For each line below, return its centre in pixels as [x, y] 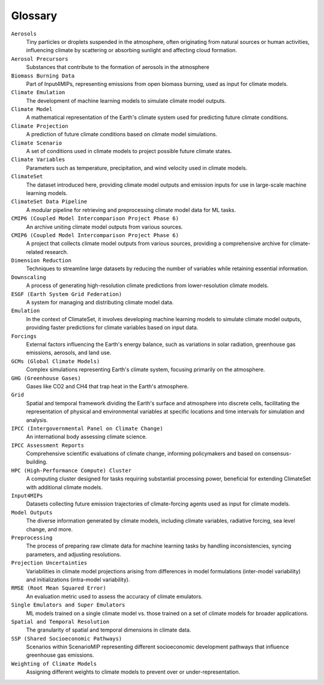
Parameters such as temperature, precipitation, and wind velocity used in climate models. [137, 167]
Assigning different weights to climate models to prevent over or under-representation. [133, 672]
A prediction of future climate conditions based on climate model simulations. [121, 134]
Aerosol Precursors [40, 59]
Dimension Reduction [41, 261]
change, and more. [49, 529]
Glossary [34, 16]
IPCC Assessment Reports [47, 445]
